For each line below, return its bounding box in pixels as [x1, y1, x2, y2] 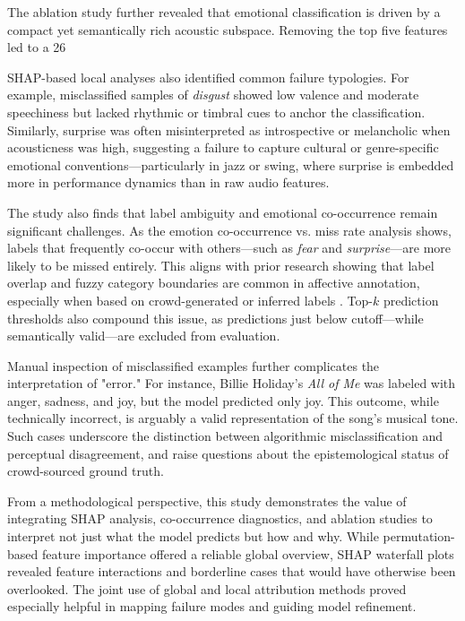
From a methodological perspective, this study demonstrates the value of [7, 491, 407, 510]
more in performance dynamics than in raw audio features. [7, 173, 330, 192]
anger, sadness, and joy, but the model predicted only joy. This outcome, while [7, 391, 439, 410]
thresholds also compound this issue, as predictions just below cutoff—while [7, 308, 424, 327]
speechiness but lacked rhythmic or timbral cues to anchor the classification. [7, 102, 426, 121]
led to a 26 [7, 38, 66, 56]
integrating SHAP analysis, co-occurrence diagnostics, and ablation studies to [7, 509, 433, 528]
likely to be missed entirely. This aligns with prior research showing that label [7, 255, 435, 274]
